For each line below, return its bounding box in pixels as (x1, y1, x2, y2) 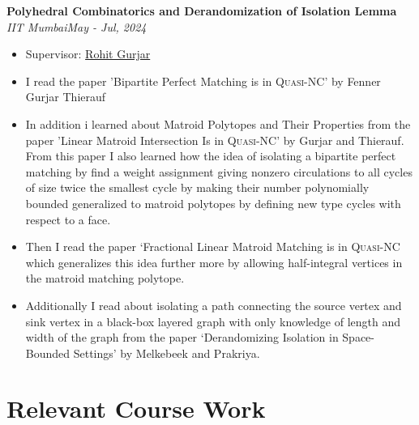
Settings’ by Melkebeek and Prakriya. (73, 344, 260, 361)
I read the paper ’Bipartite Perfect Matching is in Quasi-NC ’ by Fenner (25, 72, 381, 89)
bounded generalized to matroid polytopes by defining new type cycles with (25, 194, 401, 211)
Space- (342, 329, 374, 346)
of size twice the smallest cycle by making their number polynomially (25, 179, 370, 196)
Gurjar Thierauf (25, 88, 106, 105)
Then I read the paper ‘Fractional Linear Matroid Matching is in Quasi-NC (25, 238, 400, 255)
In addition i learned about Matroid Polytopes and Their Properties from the (25, 115, 411, 132)
